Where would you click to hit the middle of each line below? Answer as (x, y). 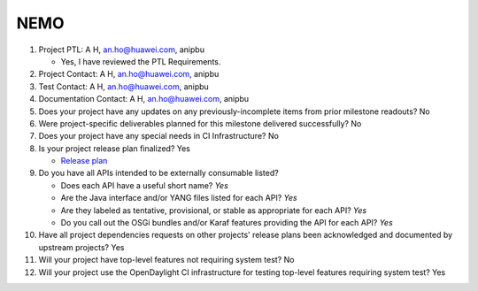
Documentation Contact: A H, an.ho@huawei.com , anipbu (144, 99)
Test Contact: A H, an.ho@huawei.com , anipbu (124, 86)
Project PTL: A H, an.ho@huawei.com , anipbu (122, 50)
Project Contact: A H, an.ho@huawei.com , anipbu (129, 74)
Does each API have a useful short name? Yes (145, 185)
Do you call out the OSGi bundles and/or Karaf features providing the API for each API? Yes (227, 223)
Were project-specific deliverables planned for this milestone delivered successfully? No (200, 123)
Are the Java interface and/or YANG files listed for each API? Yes (179, 198)
